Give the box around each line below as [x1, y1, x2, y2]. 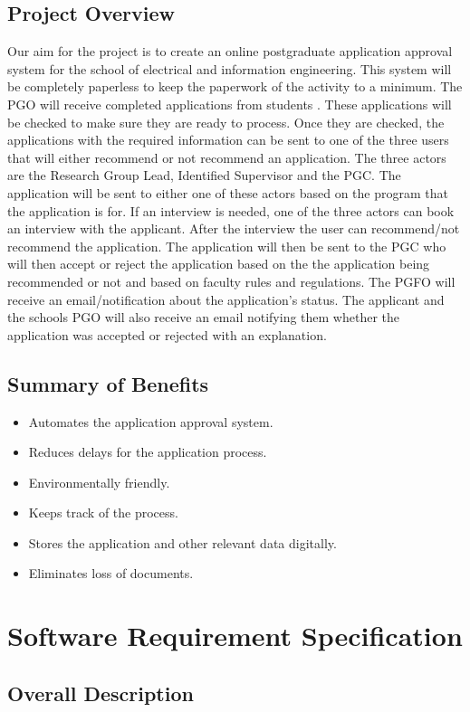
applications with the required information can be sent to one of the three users [7, 130, 449, 149]
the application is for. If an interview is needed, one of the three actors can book [7, 201, 455, 220]
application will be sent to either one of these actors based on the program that [7, 183, 448, 202]
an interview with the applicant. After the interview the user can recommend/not [7, 219, 460, 238]
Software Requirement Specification [7, 617, 463, 654]
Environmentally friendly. [28, 472, 170, 491]
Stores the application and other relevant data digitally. [28, 533, 337, 552]
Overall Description [7, 679, 194, 707]
